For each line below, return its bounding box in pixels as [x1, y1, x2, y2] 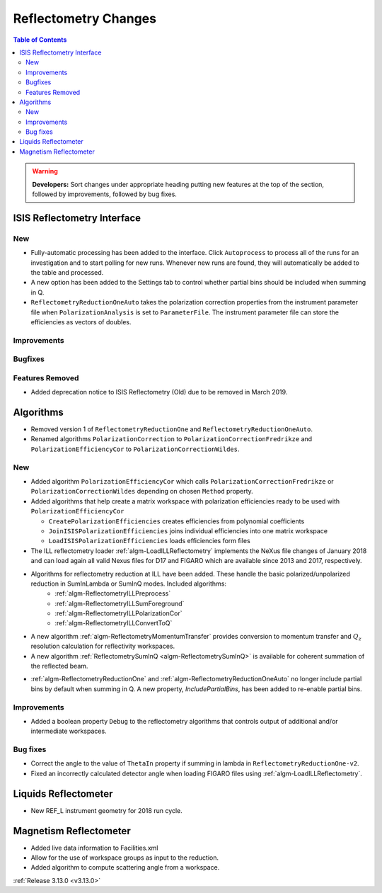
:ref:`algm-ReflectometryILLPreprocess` [54, 589, 171, 598]
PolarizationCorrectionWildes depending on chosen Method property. [30, 487, 254, 496]
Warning [32, 167, 58, 176]
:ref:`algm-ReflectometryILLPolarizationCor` [54, 609, 183, 618]
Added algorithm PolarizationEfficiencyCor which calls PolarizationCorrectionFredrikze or [30, 477, 334, 485]
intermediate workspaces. [30, 727, 107, 736]
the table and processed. [30, 268, 104, 276]
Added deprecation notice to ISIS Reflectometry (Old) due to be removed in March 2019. [30, 388, 288, 397]
